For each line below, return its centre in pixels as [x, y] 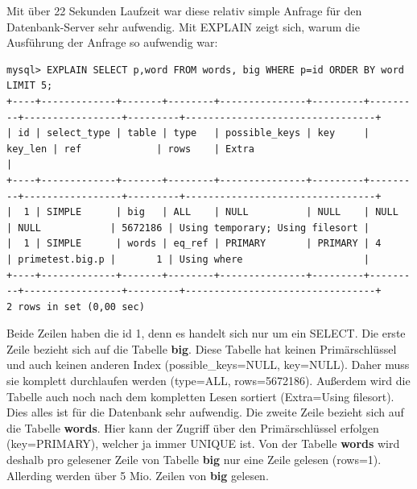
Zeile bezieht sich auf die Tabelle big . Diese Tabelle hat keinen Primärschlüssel [202, 348]
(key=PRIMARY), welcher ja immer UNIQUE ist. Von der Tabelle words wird [203, 443]
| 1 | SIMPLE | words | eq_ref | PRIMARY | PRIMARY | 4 [194, 244]
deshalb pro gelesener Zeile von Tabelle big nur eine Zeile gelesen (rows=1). [194, 460]
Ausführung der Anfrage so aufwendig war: [112, 42]
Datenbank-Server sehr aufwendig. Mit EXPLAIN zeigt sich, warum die [183, 26]
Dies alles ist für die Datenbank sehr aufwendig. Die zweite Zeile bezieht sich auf [205, 412]
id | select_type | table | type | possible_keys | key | [194, 133]
